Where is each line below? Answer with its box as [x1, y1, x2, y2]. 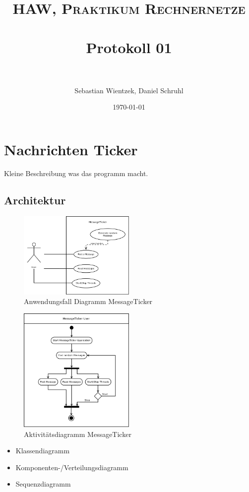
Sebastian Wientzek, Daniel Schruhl [74, 85, 184, 95]
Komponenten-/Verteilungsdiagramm [15, 462, 128, 472]
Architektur [4, 192, 66, 207]
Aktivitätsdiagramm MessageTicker [24, 429, 131, 439]
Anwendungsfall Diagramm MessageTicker [24, 296, 153, 307]
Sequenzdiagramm [15, 479, 71, 489]
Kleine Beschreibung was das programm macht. [4, 168, 148, 178]
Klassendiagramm [15, 445, 70, 456]
